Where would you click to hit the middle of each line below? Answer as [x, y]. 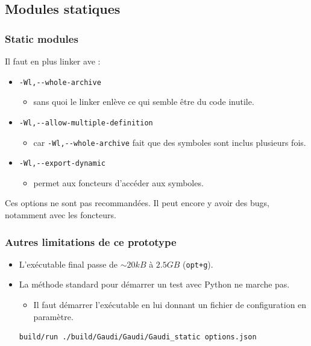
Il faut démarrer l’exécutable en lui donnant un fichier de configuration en [170, 305]
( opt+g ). [198, 264]
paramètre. [53, 316]
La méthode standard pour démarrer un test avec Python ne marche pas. [154, 284]
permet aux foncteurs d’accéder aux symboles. [118, 182]
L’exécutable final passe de [68, 264]
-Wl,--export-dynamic [62, 164]
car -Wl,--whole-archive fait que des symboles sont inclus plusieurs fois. [170, 142]
